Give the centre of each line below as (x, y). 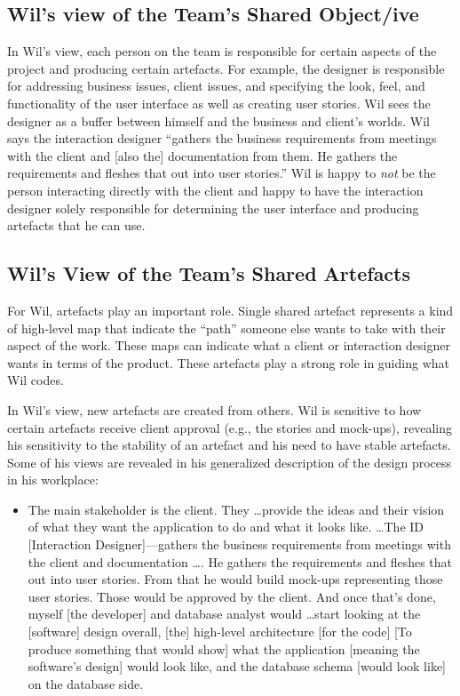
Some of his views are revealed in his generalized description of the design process (230, 462)
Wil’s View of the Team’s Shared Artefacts (209, 273)
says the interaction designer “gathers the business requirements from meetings (222, 138)
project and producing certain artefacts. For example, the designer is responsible (226, 68)
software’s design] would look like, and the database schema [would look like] (237, 666)
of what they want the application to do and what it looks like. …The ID (226, 527)
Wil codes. (36, 380)
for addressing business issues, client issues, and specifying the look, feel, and (216, 86)
